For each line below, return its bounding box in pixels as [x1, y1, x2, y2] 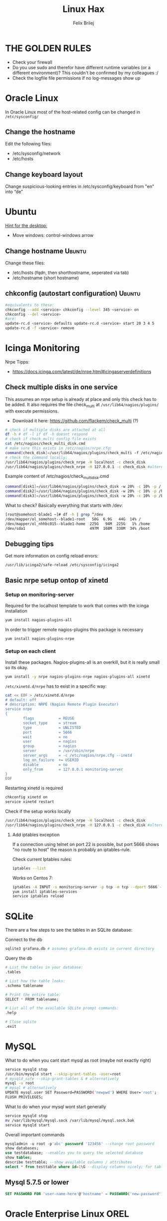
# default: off [5, 697, 37, 703]
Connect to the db [5, 937, 42, 943]
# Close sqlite [5, 1019, 37, 1024]
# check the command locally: [5, 455, 68, 460]
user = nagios [23, 739, 77, 744]
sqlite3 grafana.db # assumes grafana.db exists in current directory [5, 946, 155, 952]
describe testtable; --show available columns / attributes [5, 1160, 133, 1165]
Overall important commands [5, 1131, 65, 1137]
